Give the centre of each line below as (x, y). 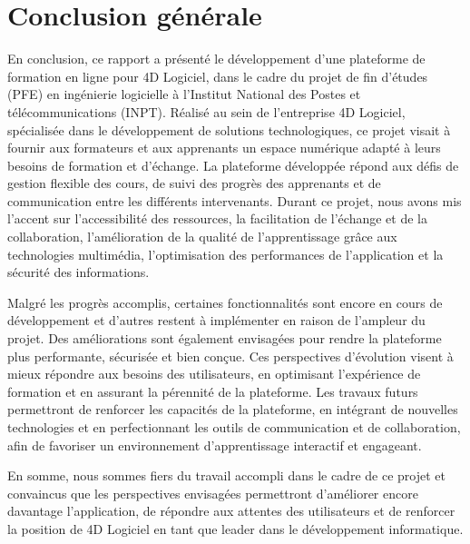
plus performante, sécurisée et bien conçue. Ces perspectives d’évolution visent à (230, 356)
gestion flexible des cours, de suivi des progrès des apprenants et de (194, 183)
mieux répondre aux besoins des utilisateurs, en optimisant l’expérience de (214, 374)
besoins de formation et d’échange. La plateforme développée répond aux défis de (233, 165)
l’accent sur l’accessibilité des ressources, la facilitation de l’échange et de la (217, 218)
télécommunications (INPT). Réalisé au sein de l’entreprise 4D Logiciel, (206, 111)
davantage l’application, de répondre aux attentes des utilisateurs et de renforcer (231, 511)
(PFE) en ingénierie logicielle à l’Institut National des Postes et (184, 94)
